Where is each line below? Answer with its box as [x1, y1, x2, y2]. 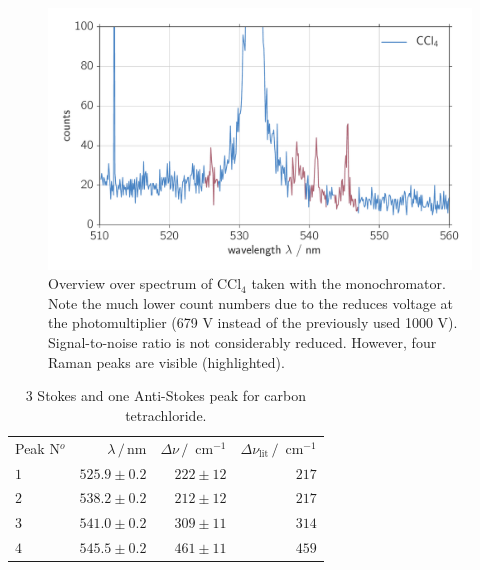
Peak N [15, 437, 60, 458]
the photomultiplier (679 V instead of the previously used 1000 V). [48, 312, 458, 333]
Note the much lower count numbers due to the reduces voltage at [48, 292, 454, 313]
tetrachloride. [125, 404, 207, 425]
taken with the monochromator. [251, 273, 446, 294]
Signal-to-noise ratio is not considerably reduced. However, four [48, 332, 437, 353]
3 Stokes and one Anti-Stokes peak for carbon [25, 385, 306, 406]
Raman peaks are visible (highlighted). [48, 351, 285, 372]
